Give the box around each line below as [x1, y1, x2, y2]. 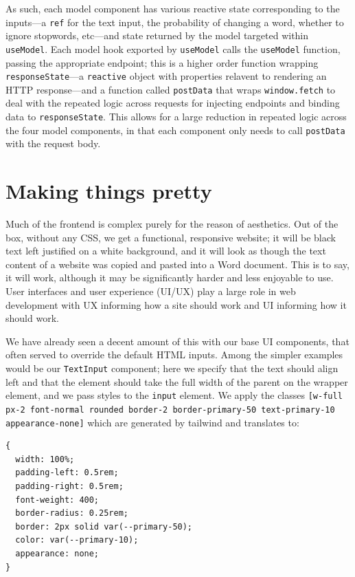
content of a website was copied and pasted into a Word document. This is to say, [5, 257, 350, 271]
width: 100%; [15, 454, 75, 464]
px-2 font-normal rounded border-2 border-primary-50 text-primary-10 [5, 404, 335, 415]
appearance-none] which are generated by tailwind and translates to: [5, 415, 299, 429]
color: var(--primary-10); [15, 535, 139, 545]
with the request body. [5, 136, 101, 151]
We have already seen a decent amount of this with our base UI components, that [5, 334, 350, 348]
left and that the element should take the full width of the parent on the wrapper [5, 374, 348, 389]
